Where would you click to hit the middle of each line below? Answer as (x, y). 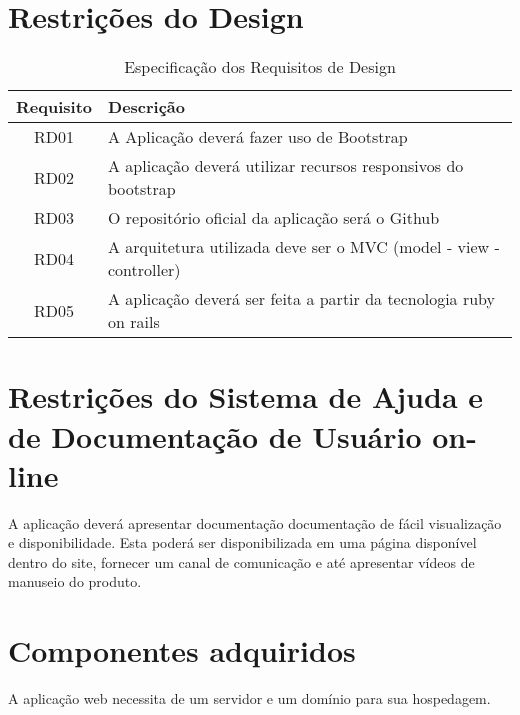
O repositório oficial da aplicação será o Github (274, 218)
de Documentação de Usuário (215, 435)
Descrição (147, 107)
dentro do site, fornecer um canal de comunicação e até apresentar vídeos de (241, 561)
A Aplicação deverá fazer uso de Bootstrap (258, 137)
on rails (134, 322)
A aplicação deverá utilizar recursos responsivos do (286, 166)
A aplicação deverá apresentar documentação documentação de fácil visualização (255, 522)
